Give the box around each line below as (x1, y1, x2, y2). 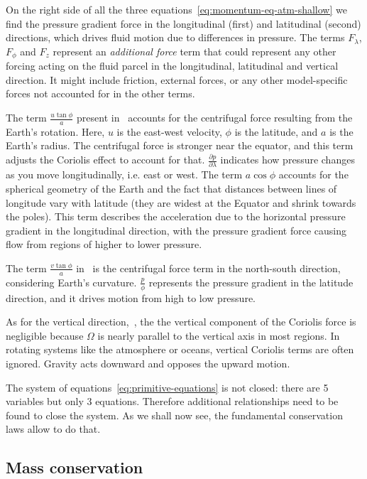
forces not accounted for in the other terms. (6, 86, 195, 101)
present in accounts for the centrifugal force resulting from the (77, 110, 353, 125)
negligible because (6, 328, 84, 343)
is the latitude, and (234, 124, 318, 139)
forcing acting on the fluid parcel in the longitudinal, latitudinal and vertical (6, 58, 339, 73)
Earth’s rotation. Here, (6, 124, 105, 139)
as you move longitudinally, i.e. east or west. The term (6, 167, 243, 182)
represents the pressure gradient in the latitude (148, 274, 354, 289)
